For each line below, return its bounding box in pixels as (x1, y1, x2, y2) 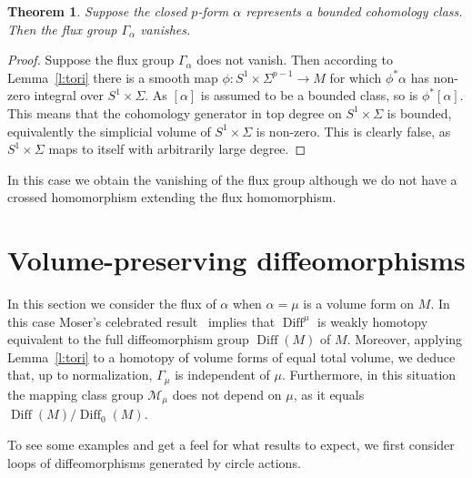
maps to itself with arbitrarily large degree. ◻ (48, 139, 306, 158)
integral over (34, 86, 104, 105)
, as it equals (293, 384, 365, 403)
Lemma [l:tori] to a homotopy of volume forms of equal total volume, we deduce (7, 347, 456, 366)
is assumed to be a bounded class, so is (200, 86, 418, 105)
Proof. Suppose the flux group (7, 50, 175, 69)
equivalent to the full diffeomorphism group (7, 330, 249, 349)
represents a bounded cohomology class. (246, 2, 463, 20)
